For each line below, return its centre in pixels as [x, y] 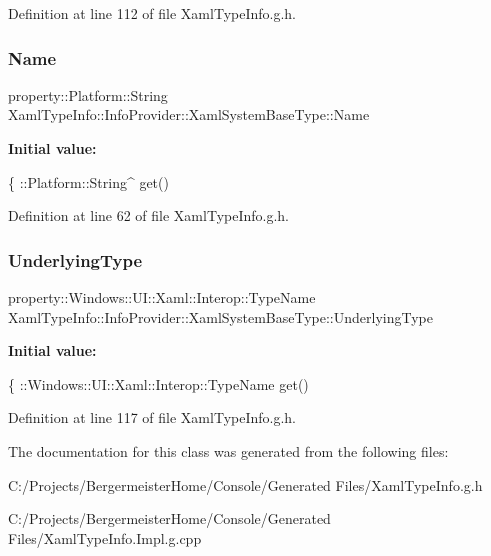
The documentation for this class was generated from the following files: [228, 450]
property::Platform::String [88, 94]
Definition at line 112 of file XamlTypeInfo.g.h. [152, 13]
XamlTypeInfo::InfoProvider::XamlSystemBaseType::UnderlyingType [220, 316]
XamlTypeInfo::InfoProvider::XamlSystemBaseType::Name [189, 114]
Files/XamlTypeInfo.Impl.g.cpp [105, 537]
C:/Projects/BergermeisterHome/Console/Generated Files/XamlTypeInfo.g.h [245, 484]
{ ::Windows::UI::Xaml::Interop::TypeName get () [158, 383]
